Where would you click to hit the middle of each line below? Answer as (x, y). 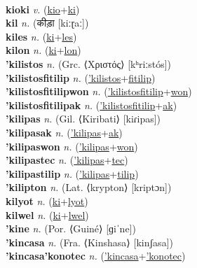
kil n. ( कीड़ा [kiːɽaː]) (47, 23)
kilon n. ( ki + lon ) (43, 50)
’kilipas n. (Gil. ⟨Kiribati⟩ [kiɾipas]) (83, 119)
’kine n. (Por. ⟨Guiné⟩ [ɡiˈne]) (71, 228)
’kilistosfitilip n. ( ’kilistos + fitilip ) (81, 77)
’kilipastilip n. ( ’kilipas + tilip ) (72, 173)
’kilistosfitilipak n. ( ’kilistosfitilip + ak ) (91, 105)
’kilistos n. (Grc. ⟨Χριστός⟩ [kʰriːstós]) (89, 63)
